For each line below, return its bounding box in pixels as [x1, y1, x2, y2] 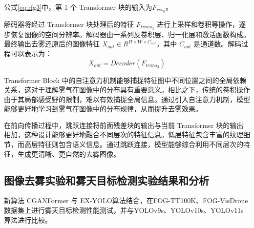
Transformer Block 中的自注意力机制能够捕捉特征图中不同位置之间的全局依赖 [4, 75, 247, 85]
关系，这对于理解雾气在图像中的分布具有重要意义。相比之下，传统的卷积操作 [4, 84, 250, 95]
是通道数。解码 [193, 39, 242, 49]
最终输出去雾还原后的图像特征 [4, 39, 100, 49]
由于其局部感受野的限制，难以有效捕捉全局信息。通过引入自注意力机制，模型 [4, 94, 250, 104]
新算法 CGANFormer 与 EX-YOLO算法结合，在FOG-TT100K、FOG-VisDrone [4, 195, 248, 206]
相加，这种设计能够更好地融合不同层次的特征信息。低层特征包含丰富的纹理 [4, 129, 243, 140]
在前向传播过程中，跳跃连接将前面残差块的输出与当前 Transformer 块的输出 [4, 120, 244, 130]
